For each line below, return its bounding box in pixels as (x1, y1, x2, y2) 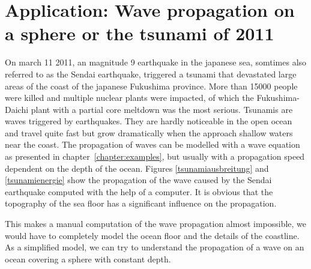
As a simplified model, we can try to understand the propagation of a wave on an (5, 241, 304, 253)
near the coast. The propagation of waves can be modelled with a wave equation (5, 138, 300, 151)
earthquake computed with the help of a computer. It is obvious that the (5, 185, 273, 198)
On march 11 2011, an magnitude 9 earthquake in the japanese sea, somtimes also (5, 56, 307, 68)
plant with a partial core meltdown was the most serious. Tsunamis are (31, 103, 293, 115)
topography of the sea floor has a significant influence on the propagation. (5, 197, 277, 210)
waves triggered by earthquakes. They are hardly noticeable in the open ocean (5, 115, 292, 127)
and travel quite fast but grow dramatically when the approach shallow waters (5, 126, 293, 139)
